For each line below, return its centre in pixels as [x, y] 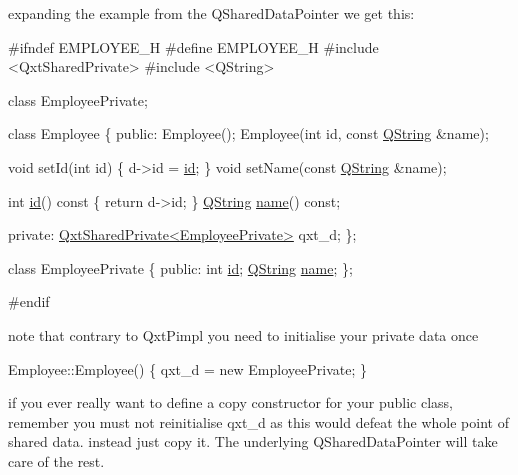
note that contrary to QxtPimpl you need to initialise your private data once [243, 334]
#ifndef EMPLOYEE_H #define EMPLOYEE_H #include [193, 46]
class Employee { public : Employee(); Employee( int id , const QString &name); [248, 133]
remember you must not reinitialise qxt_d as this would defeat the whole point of [258, 421]
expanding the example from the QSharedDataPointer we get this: [211, 13]
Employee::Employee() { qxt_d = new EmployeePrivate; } [187, 368]
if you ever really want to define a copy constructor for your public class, [230, 402]
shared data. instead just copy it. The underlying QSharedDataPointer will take [253, 441]
